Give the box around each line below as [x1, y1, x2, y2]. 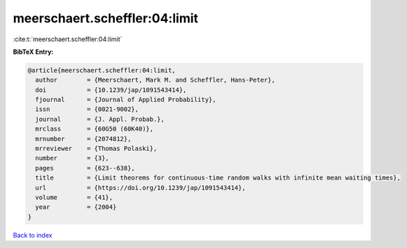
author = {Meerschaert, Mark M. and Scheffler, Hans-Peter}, [35, 76, 276, 84]
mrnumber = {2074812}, [35, 135, 132, 143]
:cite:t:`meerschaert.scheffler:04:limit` [13, 35, 123, 43]
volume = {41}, [35, 194, 113, 201]
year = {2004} [35, 203, 117, 211]
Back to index [13, 231, 53, 239]
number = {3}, [35, 154, 110, 162]
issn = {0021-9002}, [35, 105, 139, 113]
